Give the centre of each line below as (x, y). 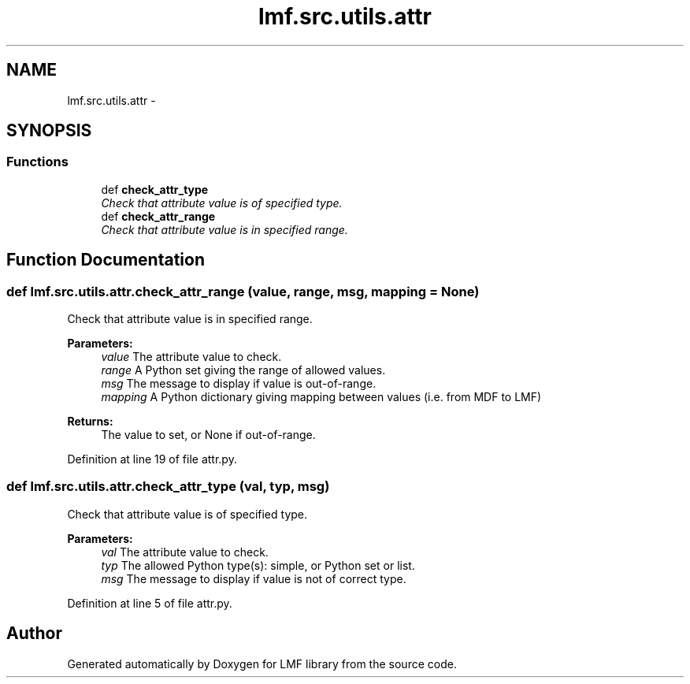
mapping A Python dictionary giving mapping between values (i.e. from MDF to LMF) (321, 397)
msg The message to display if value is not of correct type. (254, 578)
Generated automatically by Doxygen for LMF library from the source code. (262, 664)
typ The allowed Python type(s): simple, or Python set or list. (258, 565)
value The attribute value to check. (191, 357)
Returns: (90, 422)
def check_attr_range (158, 216)
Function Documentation (106, 260)
